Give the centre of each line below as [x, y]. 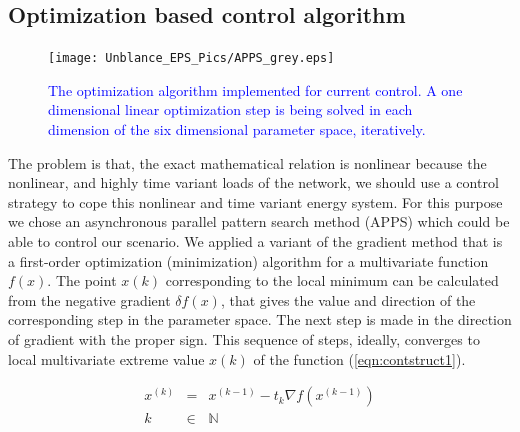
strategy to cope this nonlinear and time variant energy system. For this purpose [255, 201]
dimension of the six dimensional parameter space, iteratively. [237, 129]
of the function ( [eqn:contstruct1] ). [359, 358]
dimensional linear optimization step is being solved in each [230, 109]
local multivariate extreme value [106, 358]
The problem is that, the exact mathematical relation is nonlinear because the [247, 162]
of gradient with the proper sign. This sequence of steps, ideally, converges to [244, 338]
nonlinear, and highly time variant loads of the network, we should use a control [253, 182]
